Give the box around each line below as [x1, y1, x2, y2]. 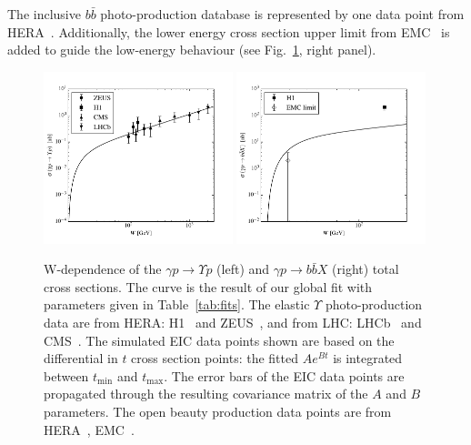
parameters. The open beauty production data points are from [44, 401, 392, 420]
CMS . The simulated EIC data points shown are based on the [44, 330, 395, 349]
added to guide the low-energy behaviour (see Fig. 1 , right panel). [7, 40, 376, 59]
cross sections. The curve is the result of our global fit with [44, 277, 373, 296]
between [44, 366, 89, 385]
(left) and [216, 259, 270, 278]
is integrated [333, 349, 403, 368]
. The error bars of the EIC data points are [164, 366, 405, 385]
